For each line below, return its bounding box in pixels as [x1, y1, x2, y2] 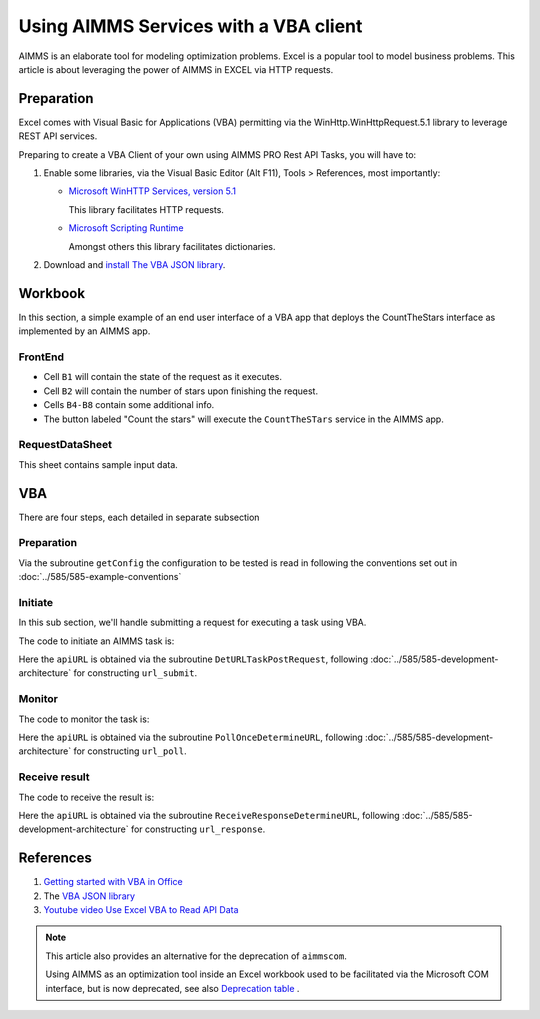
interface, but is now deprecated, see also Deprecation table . [45, 982, 300, 994]
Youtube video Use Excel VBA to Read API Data [43, 904, 239, 915]
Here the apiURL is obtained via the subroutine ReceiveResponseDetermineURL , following [18, 809, 400, 821]
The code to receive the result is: [18, 791, 155, 803]
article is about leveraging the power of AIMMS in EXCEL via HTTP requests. [18, 63, 334, 75]
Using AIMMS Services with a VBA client [18, 15, 363, 37]
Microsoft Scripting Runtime [68, 222, 184, 234]
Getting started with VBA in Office [43, 876, 184, 888]
